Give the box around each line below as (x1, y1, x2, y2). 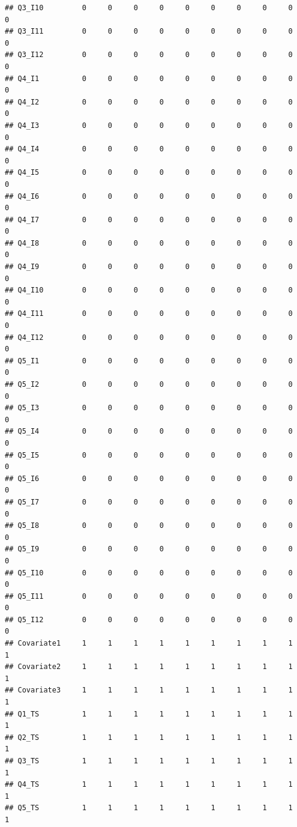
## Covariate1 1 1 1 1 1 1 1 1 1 (5, 639, 293, 648)
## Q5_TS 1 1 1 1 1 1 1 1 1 (5, 804, 293, 813)
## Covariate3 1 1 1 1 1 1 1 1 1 (5, 686, 293, 695)
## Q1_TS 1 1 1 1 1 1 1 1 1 (5, 709, 293, 718)
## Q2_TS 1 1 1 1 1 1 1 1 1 (5, 733, 293, 742)
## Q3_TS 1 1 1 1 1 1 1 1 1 (5, 757, 293, 765)
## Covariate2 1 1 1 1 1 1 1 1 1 (5, 662, 293, 671)
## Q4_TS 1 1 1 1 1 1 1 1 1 (5, 780, 293, 789)
